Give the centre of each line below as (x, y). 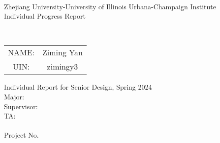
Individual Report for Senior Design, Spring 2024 (78, 87)
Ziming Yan (63, 52)
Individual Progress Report (45, 16)
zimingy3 (63, 67)
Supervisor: (21, 106)
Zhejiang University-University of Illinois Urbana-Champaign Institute (110, 6)
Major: (14, 96)
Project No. (21, 135)
